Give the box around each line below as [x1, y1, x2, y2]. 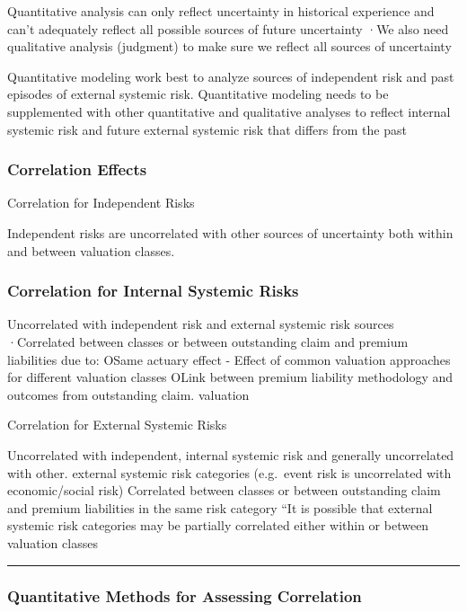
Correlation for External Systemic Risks [7, 415, 227, 434]
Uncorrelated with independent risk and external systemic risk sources [7, 315, 394, 333]
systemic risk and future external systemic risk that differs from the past [7, 120, 407, 138]
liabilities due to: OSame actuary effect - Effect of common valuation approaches [7, 350, 451, 368]
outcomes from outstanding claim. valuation [7, 385, 250, 404]
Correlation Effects [7, 158, 147, 181]
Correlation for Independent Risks [7, 193, 195, 212]
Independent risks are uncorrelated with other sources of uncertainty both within [7, 223, 454, 242]
